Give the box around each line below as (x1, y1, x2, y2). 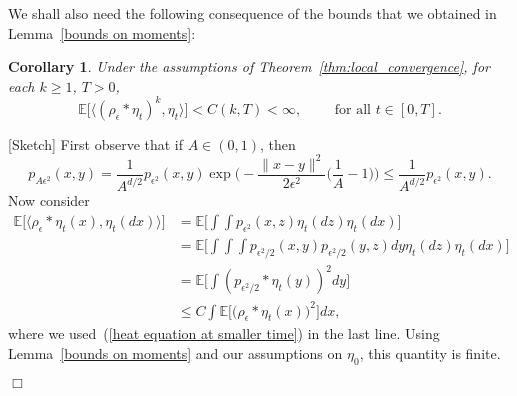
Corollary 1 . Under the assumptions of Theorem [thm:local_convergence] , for (8, 56, 490, 77)
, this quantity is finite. (359, 343, 501, 364)
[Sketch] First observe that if (8, 133, 184, 154)
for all (334, 102, 371, 117)
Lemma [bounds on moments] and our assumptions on (8, 343, 343, 364)
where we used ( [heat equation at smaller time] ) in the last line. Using (8, 323, 440, 344)
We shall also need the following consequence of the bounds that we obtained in (8, 3, 497, 23)
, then (260, 133, 296, 154)
